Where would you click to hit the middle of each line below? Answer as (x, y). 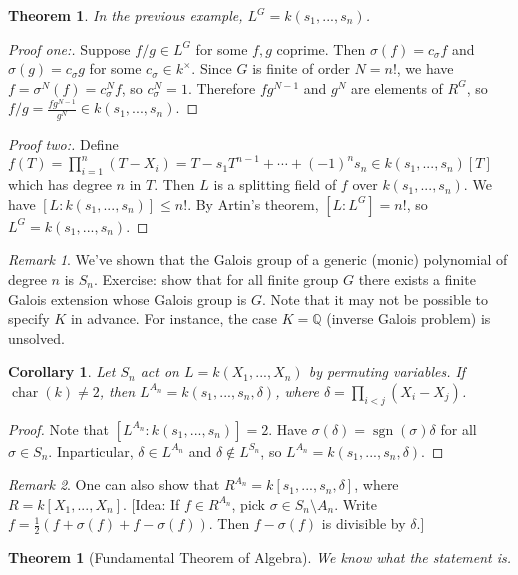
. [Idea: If (151, 503)
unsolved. (36, 337)
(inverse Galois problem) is (408, 318)
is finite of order (301, 68)
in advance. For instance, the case (174, 318)
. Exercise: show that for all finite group (216, 278)
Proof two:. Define (63, 144)
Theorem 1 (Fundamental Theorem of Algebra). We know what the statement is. (260, 557)
